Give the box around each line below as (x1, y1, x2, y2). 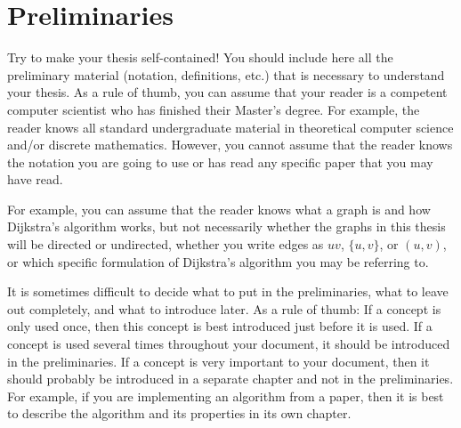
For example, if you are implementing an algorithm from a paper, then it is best (7, 386, 444, 405)
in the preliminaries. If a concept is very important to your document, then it (7, 351, 430, 370)
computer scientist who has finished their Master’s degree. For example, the (7, 100, 420, 118)
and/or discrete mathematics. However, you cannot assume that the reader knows (7, 135, 453, 154)
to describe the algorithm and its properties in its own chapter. (7, 404, 352, 423)
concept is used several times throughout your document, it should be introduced (7, 335, 450, 353)
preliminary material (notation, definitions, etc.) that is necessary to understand (7, 65, 445, 84)
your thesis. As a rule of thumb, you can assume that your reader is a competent (7, 83, 448, 101)
